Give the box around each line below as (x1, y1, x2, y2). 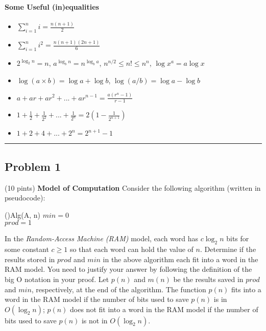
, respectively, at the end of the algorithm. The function (31, 284, 206, 294)
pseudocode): (5, 192, 45, 203)
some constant (5, 244, 49, 254)
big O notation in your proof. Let (5, 273, 109, 284)
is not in (81, 315, 108, 325)
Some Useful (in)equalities (5, 1, 99, 12)
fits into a (231, 284, 261, 294)
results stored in (5, 253, 55, 264)
